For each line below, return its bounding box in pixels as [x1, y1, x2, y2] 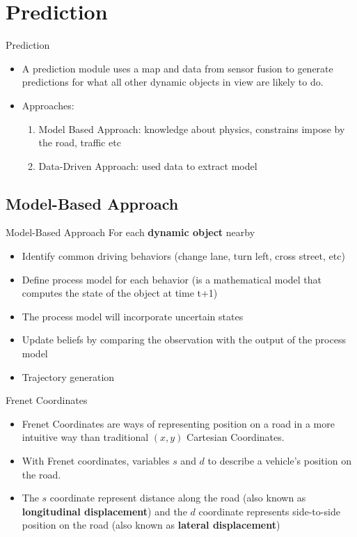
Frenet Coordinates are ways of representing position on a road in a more [22, 416, 335, 430]
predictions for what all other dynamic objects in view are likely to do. [22, 75, 324, 89]
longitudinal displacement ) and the [22, 504, 187, 518]
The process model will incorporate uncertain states [22, 309, 244, 323]
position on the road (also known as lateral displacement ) [22, 517, 280, 532]
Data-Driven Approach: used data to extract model [38, 158, 257, 173]
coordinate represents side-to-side [198, 504, 340, 518]
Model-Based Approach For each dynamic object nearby [6, 225, 255, 240]
